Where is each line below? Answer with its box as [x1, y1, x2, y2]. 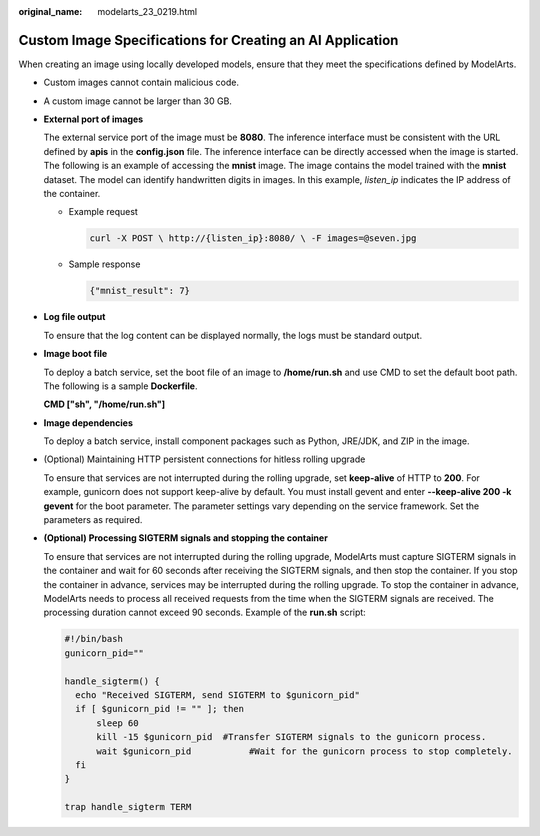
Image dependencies [43, 416, 134, 429]
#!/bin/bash [64, 633, 124, 645]
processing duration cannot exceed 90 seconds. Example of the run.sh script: [43, 606, 367, 619]
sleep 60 [96, 717, 139, 729]
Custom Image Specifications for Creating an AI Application [18, 31, 399, 49]
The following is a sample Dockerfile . [43, 380, 198, 392]
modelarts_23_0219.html [97, 6, 198, 17]
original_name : [18, 6, 83, 17]
